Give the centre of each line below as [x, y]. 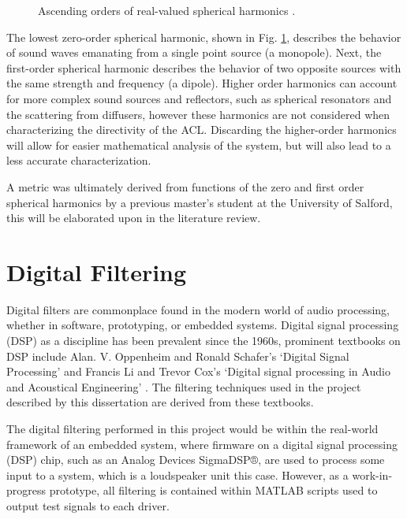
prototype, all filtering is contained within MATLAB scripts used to [213, 490]
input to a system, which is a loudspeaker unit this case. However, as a [177, 475]
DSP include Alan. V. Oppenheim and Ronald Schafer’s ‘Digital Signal [178, 356]
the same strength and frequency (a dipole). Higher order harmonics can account [202, 83]
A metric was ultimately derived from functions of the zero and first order [185, 186]
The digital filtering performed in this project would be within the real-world [192, 428]
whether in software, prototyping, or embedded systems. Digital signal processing [203, 325]
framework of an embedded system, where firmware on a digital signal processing [202, 444]
